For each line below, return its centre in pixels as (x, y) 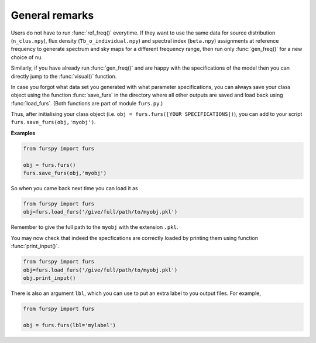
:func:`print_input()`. (35, 246)
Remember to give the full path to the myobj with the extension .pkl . (95, 227)
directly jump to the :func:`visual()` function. (64, 76)
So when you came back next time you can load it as (74, 188)
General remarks (52, 15)
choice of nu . (27, 57)
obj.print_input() (49, 278)
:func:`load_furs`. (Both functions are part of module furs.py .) (87, 103)
